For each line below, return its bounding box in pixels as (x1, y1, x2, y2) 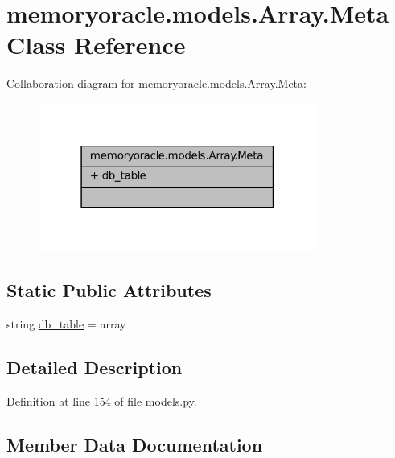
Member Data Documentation (6, 431, 263, 456)
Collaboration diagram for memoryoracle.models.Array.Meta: (6, 75, 307, 92)
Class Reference (6, 28, 186, 61)
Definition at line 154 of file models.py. (6, 392, 197, 409)
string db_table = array (6, 315, 126, 332)
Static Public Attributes (6, 278, 212, 303)
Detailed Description (6, 354, 183, 379)
